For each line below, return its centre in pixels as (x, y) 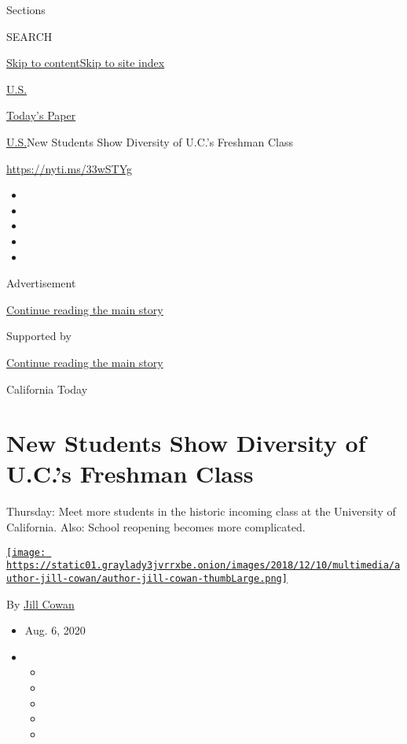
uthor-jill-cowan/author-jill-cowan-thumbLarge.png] (147, 578)
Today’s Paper (41, 115)
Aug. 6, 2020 (55, 630)
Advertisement (41, 283)
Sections (26, 9)
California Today (47, 389)
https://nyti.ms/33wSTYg (70, 168)
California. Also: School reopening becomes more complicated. (156, 527)
